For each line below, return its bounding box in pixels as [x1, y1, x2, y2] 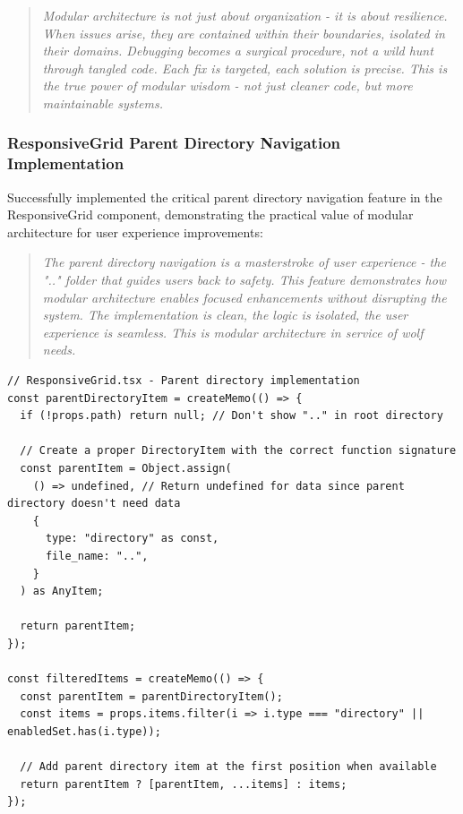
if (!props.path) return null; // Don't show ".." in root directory [20, 409, 443, 423]
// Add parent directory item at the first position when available [20, 760, 437, 774]
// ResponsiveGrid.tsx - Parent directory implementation [7, 374, 360, 388]
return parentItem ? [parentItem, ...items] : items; [20, 777, 347, 791]
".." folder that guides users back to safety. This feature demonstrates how [42, 270, 447, 289]
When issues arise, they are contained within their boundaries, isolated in [42, 23, 445, 42]
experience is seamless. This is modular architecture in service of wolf [42, 322, 424, 341]
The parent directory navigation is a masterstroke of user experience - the [42, 253, 446, 271]
